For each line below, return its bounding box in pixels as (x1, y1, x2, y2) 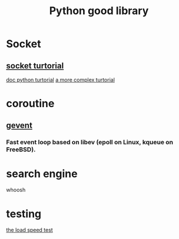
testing (6, 207, 42, 220)
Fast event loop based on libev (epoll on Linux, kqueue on (6, 138, 174, 146)
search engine (6, 167, 78, 180)
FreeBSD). (6, 145, 37, 154)
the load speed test (6, 227, 53, 234)
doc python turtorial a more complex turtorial (6, 77, 115, 83)
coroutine (6, 97, 55, 110)
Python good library (49, 4, 149, 18)
